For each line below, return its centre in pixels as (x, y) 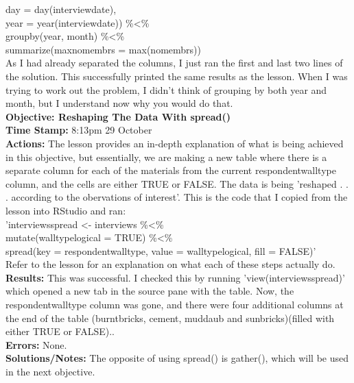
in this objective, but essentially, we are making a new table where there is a (166, 157)
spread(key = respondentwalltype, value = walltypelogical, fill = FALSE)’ (161, 250)
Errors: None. (36, 344)
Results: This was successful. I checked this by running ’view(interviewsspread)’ (175, 277)
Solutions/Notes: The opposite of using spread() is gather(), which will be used (177, 358)
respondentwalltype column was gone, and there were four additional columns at (175, 305)
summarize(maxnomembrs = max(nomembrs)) (103, 49)
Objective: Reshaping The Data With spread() (118, 116)
